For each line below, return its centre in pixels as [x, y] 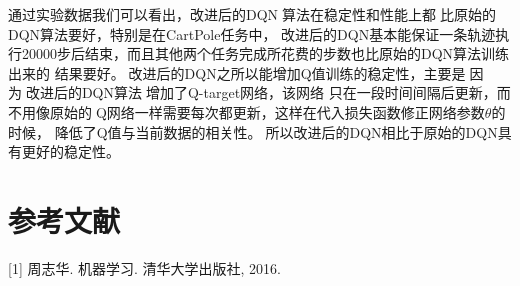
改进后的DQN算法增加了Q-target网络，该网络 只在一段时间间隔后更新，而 [268, 92]
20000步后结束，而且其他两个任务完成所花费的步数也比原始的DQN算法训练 [265, 53]
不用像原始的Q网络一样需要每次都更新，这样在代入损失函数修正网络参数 [246, 111]
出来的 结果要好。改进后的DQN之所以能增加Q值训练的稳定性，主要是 [237, 72]
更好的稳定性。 [70, 151]
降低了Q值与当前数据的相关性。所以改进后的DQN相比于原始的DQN [276, 131]
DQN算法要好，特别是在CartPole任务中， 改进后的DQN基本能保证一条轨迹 [252, 33]
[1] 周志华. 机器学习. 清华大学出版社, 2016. [144, 267]
